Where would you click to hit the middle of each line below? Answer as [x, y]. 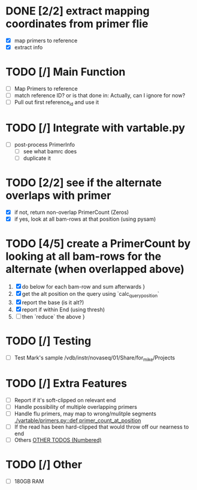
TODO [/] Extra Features [66, 383]
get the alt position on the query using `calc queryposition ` [91, 295]
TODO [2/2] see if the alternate [84, 183]
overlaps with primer [58, 196]
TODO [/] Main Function [66, 72]
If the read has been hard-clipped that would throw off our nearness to [101, 427]
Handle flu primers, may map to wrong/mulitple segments [85, 414]
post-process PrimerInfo [45, 144]
